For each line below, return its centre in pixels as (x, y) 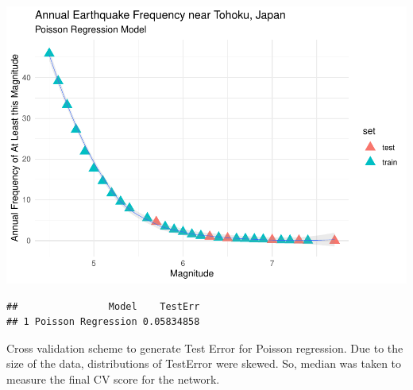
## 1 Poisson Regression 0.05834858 (103, 322)
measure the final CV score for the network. (113, 378)
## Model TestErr (103, 306)
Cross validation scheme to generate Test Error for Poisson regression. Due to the (205, 348)
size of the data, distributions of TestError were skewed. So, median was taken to (204, 363)
